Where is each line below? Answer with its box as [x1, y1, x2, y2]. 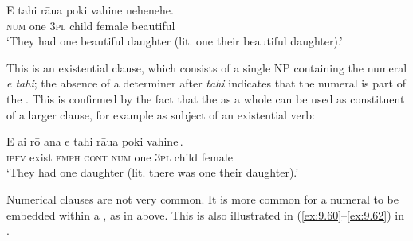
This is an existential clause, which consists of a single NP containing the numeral [6, 59, 407, 76]
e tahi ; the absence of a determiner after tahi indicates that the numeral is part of [6, 75, 406, 91]
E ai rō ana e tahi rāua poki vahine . [6, 133, 183, 150]
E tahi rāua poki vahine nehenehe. [6, 2, 174, 17]
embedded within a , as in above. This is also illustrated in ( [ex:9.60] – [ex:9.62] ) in [6, 206, 405, 223]
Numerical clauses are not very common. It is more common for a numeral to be [6, 190, 399, 207]
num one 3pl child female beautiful [6, 17, 175, 33]
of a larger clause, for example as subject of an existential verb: [6, 106, 316, 122]
